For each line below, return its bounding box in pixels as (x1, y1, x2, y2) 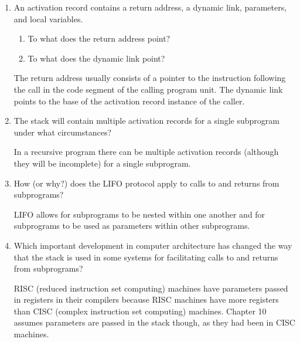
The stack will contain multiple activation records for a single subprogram (13, 114, 279, 127)
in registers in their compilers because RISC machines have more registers (13, 293, 279, 306)
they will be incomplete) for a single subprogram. (13, 157, 191, 169)
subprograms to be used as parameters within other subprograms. (13, 219, 250, 232)
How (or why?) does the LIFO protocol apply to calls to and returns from (13, 177, 279, 189)
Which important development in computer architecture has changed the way (13, 239, 292, 251)
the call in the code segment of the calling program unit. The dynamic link (13, 83, 283, 95)
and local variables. (13, 12, 83, 25)
